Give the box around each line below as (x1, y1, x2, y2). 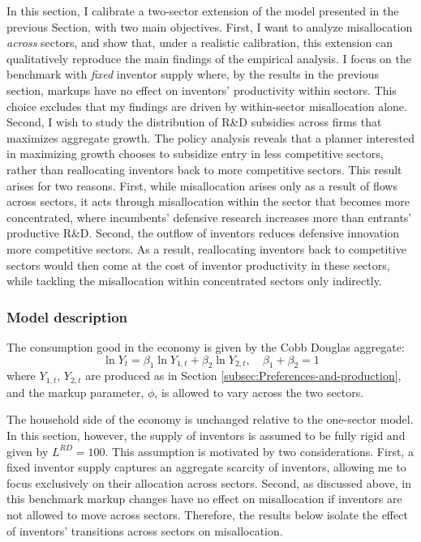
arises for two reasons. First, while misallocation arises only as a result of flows (6, 177, 397, 194)
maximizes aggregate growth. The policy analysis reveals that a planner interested (6, 129, 415, 146)
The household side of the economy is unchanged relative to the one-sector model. (6, 411, 414, 428)
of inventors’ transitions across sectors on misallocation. (6, 522, 283, 539)
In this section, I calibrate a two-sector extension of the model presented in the (6, 2, 399, 19)
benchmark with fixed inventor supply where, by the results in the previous (6, 66, 380, 83)
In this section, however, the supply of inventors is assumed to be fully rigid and (6, 426, 406, 443)
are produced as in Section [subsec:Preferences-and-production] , (85, 367, 402, 384)
